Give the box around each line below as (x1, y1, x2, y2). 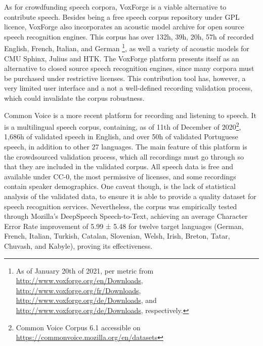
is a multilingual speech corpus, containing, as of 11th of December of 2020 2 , (4, 120, 241, 132)
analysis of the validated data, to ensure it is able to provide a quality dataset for (4, 191, 256, 201)
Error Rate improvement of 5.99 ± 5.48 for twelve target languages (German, (4, 220, 244, 231)
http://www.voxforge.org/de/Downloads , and (16, 295, 157, 305)
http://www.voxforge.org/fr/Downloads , (16, 285, 141, 295)
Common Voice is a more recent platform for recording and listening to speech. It (4, 109, 256, 120)
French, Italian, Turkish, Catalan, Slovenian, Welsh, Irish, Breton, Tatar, (4, 230, 230, 241)
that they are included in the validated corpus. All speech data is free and (4, 161, 234, 172)
